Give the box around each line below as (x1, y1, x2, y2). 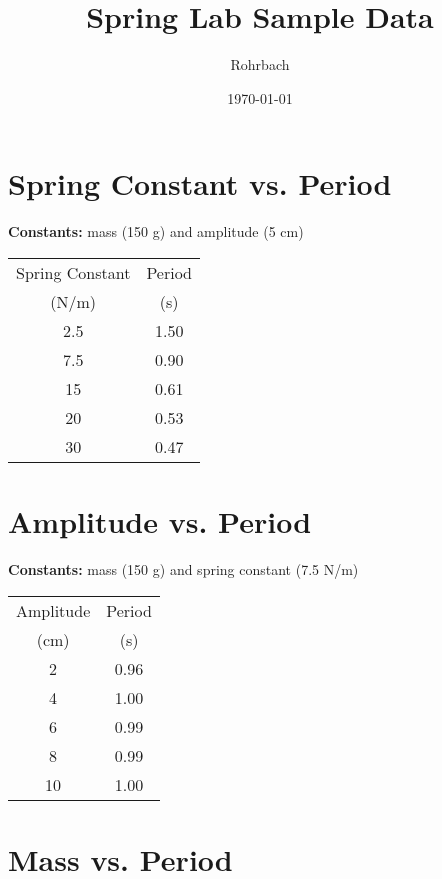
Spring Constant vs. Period (8, 163, 392, 204)
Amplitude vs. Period (8, 501, 312, 542)
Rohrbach (230, 54, 290, 75)
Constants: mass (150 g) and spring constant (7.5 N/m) (8, 558, 359, 579)
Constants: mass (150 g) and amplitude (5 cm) (8, 221, 304, 242)
